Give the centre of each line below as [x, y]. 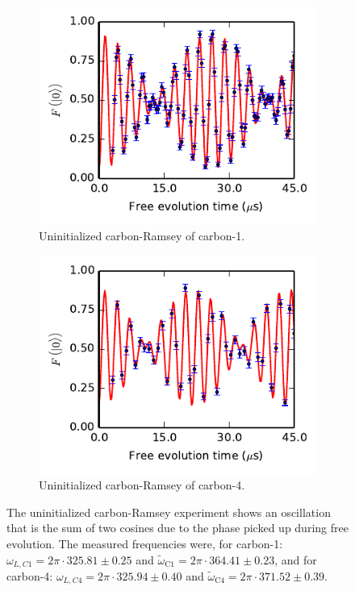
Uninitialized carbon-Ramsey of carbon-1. [142, 236]
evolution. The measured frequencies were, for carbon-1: [145, 543]
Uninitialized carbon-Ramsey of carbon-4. [142, 485]
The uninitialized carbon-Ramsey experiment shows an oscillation [169, 512]
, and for [296, 559]
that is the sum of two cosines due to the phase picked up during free [177, 528]
